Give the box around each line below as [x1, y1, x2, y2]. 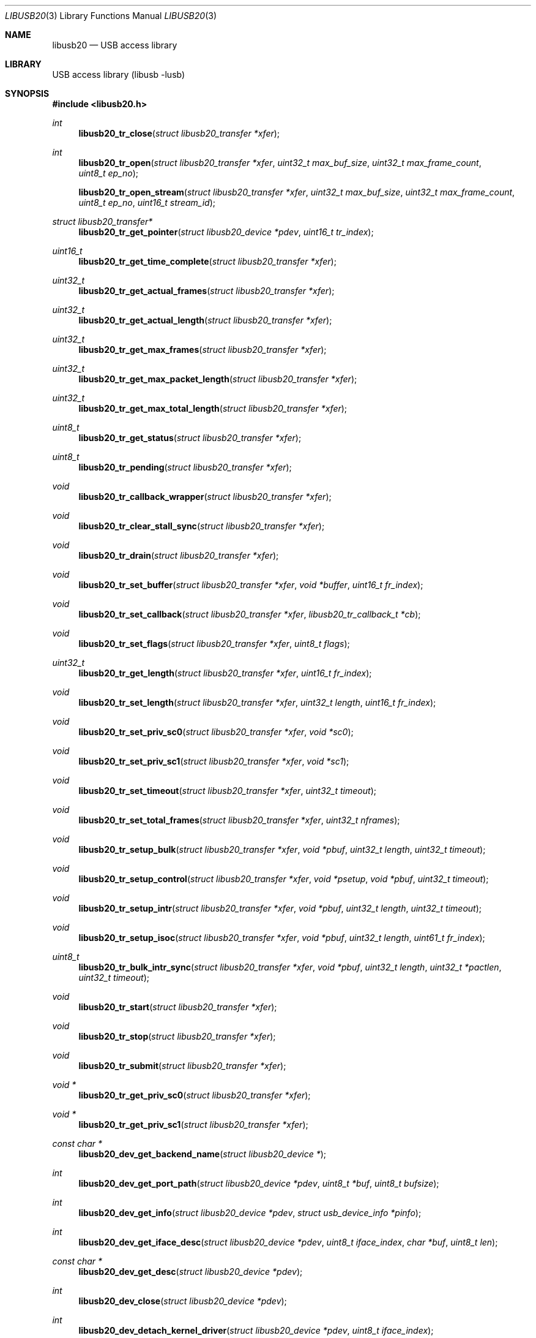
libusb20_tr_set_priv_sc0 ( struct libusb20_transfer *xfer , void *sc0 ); [78, 727, 354, 737]
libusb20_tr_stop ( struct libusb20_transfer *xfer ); [78, 1031, 276, 1041]
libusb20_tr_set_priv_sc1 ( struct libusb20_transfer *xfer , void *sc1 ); [78, 756, 349, 766]
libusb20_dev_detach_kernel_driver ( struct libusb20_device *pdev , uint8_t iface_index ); [78, 1325, 434, 1336]
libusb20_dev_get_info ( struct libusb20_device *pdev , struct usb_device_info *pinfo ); [78, 1208, 422, 1218]
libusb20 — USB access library [52, 40, 177, 50]
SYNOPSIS [5, 88, 50, 99]
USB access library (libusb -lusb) [52, 69, 185, 80]
